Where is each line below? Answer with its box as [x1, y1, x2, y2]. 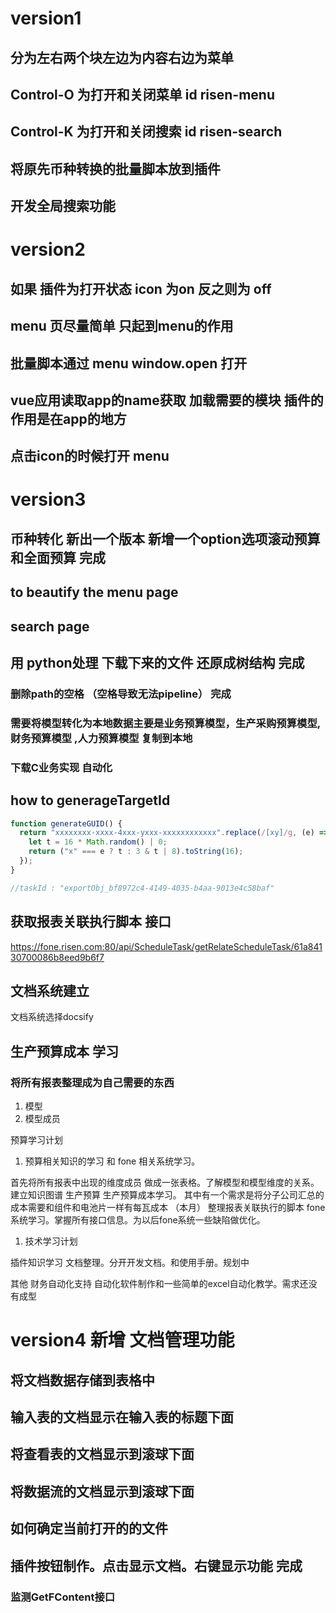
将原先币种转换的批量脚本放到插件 [10, 160, 221, 177]
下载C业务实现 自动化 [10, 760, 113, 774]
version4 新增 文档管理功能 [10, 1329, 235, 1352]
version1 [10, 7, 82, 30]
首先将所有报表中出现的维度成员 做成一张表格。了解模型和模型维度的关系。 [10, 1177, 320, 1189]
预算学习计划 [10, 1134, 63, 1146]
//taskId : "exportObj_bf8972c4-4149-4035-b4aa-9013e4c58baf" [10, 883, 275, 893]
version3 [10, 488, 87, 511]
